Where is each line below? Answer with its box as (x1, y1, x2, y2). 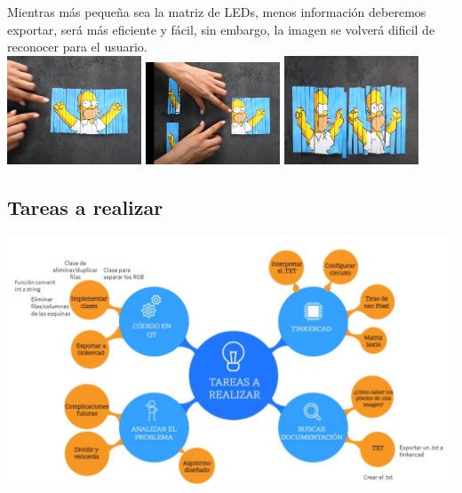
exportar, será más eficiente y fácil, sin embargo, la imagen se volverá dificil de (7, 20, 435, 38)
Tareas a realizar (7, 193, 163, 220)
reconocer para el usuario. (7, 37, 147, 56)
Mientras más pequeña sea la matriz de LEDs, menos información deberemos (7, 3, 426, 20)
